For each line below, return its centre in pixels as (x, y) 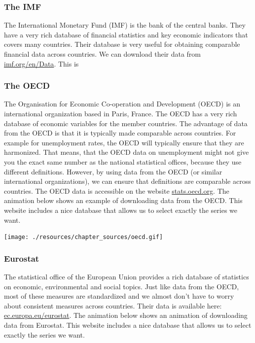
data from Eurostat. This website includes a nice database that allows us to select (128, 325)
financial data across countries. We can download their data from (103, 54)
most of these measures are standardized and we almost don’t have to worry (119, 296)
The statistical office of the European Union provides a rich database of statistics (127, 276)
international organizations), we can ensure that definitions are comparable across (127, 181)
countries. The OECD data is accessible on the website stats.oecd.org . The (117, 190)
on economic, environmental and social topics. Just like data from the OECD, (122, 286)
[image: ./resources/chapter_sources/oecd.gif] (84, 237)
